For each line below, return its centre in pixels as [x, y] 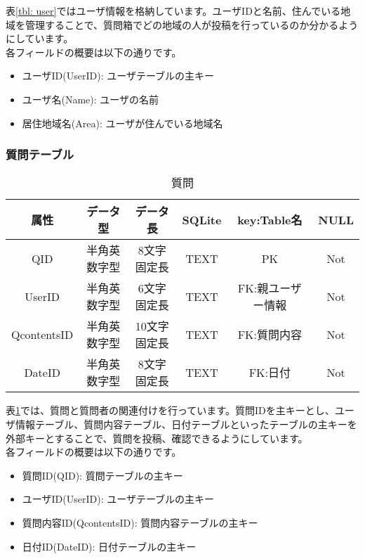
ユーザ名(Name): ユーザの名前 [91, 99]
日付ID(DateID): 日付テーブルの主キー [109, 546]
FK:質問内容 [270, 335]
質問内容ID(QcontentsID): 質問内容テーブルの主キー [140, 522]
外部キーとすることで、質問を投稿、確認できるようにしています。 [157, 438]
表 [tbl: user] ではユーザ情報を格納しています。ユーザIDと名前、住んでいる [173, 11]
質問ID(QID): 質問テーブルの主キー [102, 475]
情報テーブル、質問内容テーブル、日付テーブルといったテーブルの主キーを [186, 424]
